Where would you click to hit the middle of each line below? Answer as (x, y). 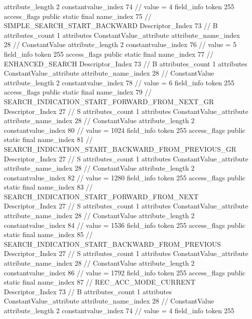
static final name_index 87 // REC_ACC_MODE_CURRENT (100, 282)
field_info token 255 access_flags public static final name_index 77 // (109, 54)
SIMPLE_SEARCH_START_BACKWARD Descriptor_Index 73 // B (111, 25)
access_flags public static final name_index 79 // (78, 92)
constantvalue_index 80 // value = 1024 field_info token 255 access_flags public (125, 130)
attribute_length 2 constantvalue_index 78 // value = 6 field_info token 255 (119, 82)
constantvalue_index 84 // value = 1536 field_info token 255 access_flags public (125, 225)
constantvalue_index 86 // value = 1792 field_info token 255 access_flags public (125, 272)
